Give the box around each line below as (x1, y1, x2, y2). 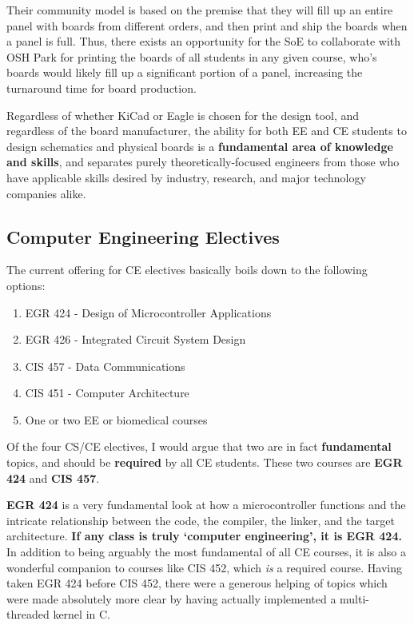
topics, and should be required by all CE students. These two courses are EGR (6, 454, 403, 471)
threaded (6, 606, 50, 623)
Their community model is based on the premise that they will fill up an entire (6, 2, 393, 18)
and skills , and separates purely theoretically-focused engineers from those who (6, 153, 400, 170)
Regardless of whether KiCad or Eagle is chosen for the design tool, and (6, 106, 360, 123)
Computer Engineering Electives (6, 224, 280, 249)
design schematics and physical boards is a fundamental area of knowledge (6, 137, 393, 154)
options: (6, 277, 46, 293)
